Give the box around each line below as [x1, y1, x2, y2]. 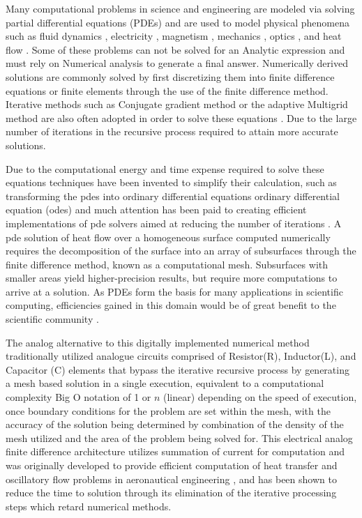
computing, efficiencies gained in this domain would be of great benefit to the [6, 298, 336, 312]
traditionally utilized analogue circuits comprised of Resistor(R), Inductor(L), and [6, 349, 356, 363]
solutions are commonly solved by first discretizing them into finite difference [6, 69, 335, 84]
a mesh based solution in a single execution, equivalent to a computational [6, 376, 324, 390]
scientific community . [6, 312, 99, 326]
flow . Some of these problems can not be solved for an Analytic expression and [6, 42, 345, 56]
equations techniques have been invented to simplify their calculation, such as [6, 175, 337, 190]
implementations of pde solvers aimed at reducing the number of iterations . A [6, 215, 342, 230]
